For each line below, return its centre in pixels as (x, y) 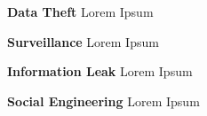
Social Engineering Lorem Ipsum (103, 101)
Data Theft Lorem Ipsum (80, 12)
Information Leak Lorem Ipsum (100, 71)
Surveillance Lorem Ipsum (83, 41)
